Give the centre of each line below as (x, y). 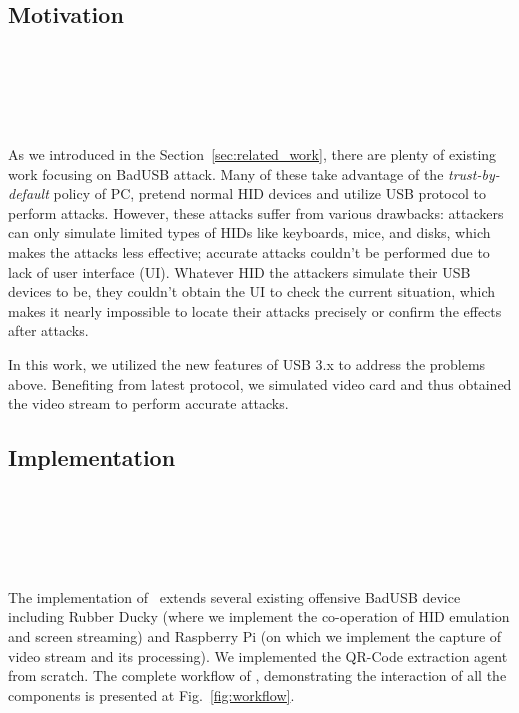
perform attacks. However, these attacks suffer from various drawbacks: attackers (256, 212)
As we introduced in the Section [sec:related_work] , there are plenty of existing (252, 153)
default (28, 193)
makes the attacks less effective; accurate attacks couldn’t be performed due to (249, 251)
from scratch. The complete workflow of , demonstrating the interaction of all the (257, 675)
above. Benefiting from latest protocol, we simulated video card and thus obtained (260, 383)
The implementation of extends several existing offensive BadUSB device (234, 596)
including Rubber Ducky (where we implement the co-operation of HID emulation (259, 616)
